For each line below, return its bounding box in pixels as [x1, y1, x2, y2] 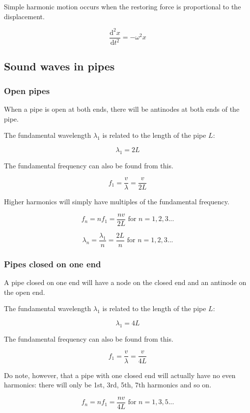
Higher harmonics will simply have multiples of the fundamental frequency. [4, 196, 229, 207]
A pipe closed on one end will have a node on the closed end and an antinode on [4, 277, 247, 287]
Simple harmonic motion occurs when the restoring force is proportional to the [4, 1, 241, 11]
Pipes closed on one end [4, 257, 101, 270]
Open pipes [4, 84, 50, 96]
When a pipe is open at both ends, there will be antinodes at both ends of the [4, 104, 240, 114]
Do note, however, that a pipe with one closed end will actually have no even [4, 370, 236, 380]
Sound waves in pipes [4, 59, 115, 74]
